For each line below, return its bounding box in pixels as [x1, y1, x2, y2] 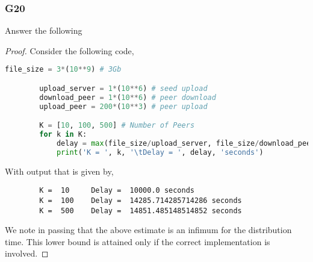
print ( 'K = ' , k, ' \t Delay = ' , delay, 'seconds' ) [56, 148, 264, 157]
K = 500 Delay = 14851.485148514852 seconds [39, 206, 242, 215]
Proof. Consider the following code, [5, 44, 134, 57]
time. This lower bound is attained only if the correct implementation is [5, 235, 270, 248]
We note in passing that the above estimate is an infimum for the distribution [5, 223, 292, 236]
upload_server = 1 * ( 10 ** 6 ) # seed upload [39, 84, 208, 93]
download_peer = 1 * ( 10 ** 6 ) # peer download [39, 93, 216, 102]
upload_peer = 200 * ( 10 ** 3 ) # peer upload [39, 102, 208, 111]
